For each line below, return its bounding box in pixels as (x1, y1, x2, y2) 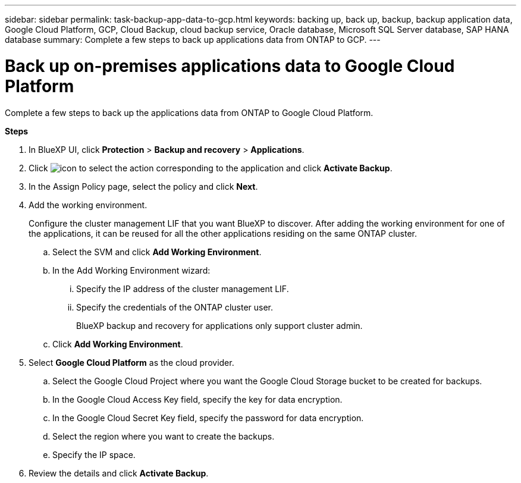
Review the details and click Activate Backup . (29, 468, 209, 478)
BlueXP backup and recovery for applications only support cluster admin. (76, 320, 363, 331)
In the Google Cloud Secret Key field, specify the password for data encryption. (52, 412, 364, 423)
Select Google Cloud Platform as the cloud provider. (29, 357, 234, 368)
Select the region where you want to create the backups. (52, 431, 275, 441)
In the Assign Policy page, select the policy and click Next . (29, 181, 258, 192)
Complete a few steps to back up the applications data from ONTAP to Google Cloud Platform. (5, 107, 374, 118)
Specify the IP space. (52, 449, 136, 460)
